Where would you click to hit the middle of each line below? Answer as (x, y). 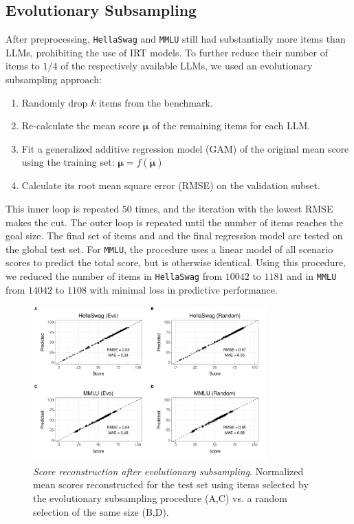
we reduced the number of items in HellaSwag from (114, 276)
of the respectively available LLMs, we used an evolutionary (187, 66)
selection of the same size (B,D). (101, 511)
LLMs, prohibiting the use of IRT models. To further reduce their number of (167, 52)
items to (23, 66)
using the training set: (68, 162)
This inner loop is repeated (63, 209)
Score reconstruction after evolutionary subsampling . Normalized (168, 471)
